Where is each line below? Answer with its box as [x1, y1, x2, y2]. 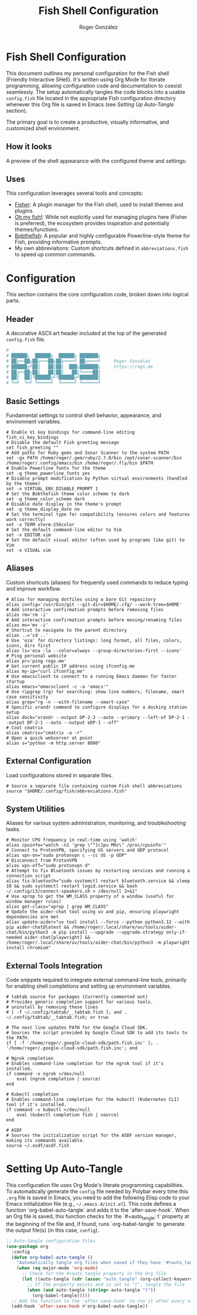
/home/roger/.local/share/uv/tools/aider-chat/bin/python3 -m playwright [6, 940, 191, 945]
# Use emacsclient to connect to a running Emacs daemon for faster [6, 673, 177, 679]
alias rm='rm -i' [6, 612, 49, 618]
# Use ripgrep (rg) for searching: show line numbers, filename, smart [6, 689, 185, 694]
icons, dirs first [6, 642, 51, 649]
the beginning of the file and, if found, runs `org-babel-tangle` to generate [6, 1220, 185, 1227]
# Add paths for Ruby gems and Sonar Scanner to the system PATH [6, 450, 169, 456]
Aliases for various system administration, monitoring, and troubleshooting [6, 819, 186, 826]
